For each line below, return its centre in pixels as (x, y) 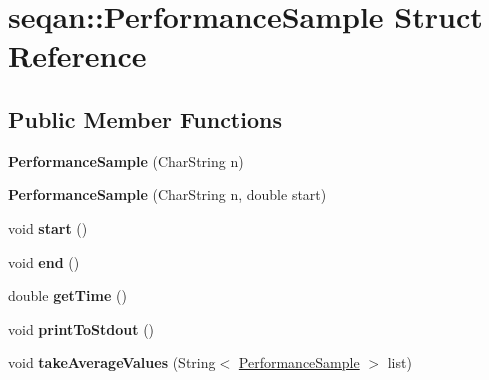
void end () (44, 261)
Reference (77, 55)
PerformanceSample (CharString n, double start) (167, 194)
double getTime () (67, 295)
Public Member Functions (145, 118)
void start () (48, 227)
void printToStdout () (81, 328)
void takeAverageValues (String (112, 362)
